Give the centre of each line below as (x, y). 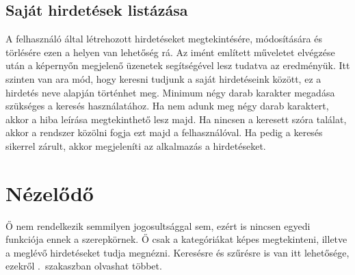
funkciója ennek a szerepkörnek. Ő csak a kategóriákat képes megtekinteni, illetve (176, 239)
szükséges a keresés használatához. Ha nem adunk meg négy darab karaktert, (167, 106)
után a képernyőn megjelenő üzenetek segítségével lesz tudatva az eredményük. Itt (178, 65)
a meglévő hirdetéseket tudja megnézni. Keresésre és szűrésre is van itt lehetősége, (177, 252)
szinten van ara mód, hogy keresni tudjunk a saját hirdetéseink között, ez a (163, 78)
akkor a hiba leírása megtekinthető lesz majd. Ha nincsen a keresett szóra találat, (176, 119)
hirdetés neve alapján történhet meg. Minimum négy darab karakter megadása (170, 92)
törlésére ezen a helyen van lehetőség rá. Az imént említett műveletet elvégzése (170, 52)
